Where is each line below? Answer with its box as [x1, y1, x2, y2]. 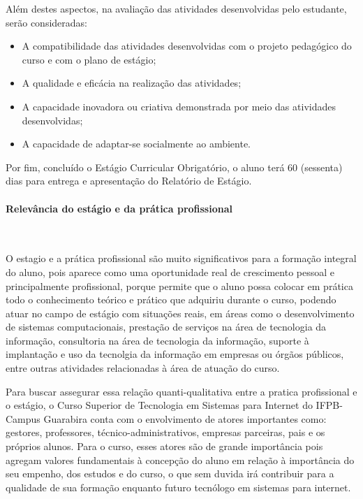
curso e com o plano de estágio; [22, 52, 156, 66]
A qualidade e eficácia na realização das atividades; [22, 75, 242, 90]
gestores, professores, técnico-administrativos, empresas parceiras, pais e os [6, 425, 325, 440]
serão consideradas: [6, 15, 87, 29]
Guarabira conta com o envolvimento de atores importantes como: [43, 411, 327, 426]
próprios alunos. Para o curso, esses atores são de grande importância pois [6, 439, 323, 454]
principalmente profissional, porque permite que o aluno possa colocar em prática [6, 278, 353, 293]
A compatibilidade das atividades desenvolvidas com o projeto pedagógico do [22, 38, 352, 53]
